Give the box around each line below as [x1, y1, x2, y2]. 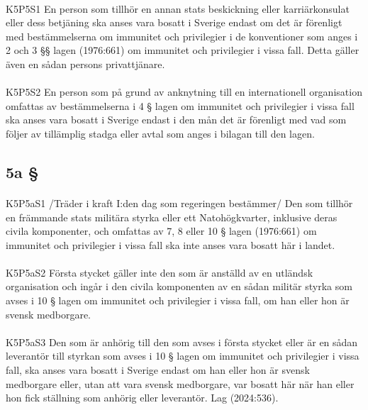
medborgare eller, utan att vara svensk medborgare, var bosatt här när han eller [6, 376, 355, 391]
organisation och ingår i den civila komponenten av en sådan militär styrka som [6, 279, 352, 294]
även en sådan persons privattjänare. [6, 56, 165, 71]
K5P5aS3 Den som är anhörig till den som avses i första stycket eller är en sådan [6, 334, 358, 349]
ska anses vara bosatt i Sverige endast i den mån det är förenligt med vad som [6, 112, 347, 127]
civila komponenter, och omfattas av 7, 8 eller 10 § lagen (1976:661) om [6, 223, 317, 238]
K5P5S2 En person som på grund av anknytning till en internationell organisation [6, 84, 362, 99]
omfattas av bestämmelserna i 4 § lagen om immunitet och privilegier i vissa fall [6, 98, 355, 113]
